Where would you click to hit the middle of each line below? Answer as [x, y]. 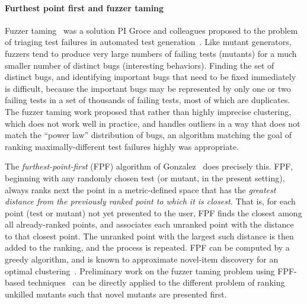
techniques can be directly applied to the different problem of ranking [156, 282]
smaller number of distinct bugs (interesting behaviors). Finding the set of [140, 65]
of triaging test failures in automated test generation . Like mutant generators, [148, 42]
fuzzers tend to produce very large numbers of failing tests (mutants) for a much [151, 53]
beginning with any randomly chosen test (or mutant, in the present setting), [145, 177]
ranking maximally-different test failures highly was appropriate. [122, 146]
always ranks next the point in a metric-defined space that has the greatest [140, 189]
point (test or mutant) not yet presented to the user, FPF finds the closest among [153, 212]
